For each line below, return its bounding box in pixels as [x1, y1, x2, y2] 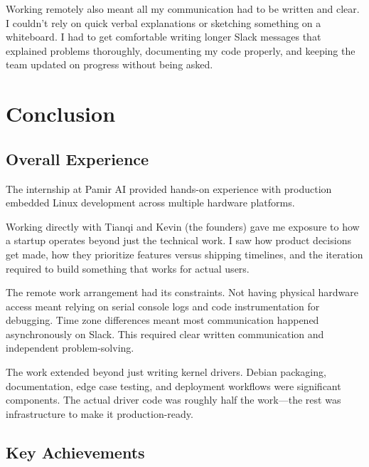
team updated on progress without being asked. [6, 57, 213, 72]
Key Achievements [6, 441, 145, 463]
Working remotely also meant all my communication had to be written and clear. [6, 1, 360, 16]
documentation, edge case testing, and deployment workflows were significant [6, 378, 341, 393]
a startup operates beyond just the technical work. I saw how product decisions [6, 233, 351, 248]
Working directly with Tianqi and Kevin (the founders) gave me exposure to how [6, 219, 360, 233]
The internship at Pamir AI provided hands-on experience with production [6, 181, 332, 196]
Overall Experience [6, 147, 149, 169]
